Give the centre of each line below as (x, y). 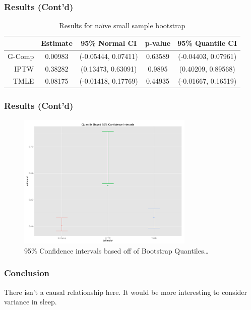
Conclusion (27, 273)
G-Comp (21, 56)
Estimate (57, 43)
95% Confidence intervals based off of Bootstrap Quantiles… (116, 250)
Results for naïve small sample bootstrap (122, 25)
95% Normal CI (109, 43)
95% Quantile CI (207, 43)
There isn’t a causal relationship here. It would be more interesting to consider (126, 292)
